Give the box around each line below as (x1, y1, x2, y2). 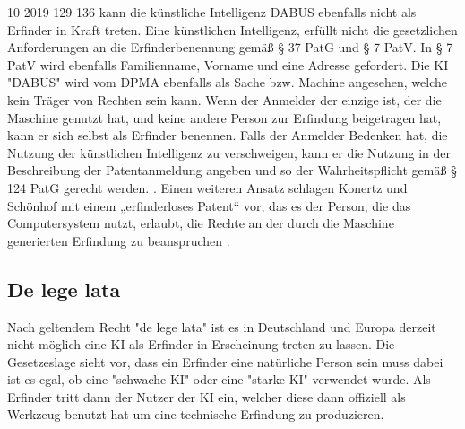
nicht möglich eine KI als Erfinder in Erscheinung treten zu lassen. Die (7, 335, 395, 354)
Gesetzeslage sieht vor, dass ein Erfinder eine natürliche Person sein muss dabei (7, 352, 443, 371)
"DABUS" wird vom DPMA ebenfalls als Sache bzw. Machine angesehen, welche (7, 73, 447, 92)
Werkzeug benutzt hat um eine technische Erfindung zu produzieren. (7, 405, 384, 424)
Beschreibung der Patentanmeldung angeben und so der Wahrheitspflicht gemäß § (7, 161, 457, 179)
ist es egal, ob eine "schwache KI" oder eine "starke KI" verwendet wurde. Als (7, 370, 431, 389)
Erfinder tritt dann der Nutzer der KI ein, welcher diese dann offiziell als (7, 387, 406, 406)
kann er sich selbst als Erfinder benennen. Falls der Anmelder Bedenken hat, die (7, 126, 448, 144)
